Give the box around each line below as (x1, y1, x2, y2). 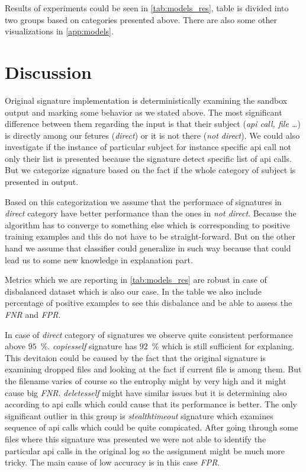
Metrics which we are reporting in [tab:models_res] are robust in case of (5, 273, 267, 286)
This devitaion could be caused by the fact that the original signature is (5, 351, 266, 363)
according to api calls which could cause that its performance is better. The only (5, 398, 297, 410)
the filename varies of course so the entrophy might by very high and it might (5, 374, 286, 387)
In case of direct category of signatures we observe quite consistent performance (5, 328, 293, 340)
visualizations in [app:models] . (5, 25, 114, 37)
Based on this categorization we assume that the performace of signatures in (5, 195, 282, 208)
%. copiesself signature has (40, 340, 137, 352)
